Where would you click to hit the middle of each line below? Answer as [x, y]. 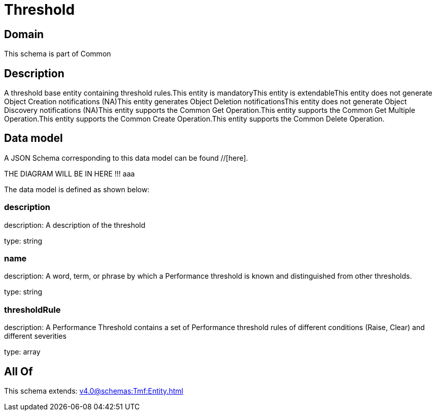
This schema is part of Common [58, 54]
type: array [22, 352]
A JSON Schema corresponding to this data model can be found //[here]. [126, 158]
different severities [35, 336]
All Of [19, 371]
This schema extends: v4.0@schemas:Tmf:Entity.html [94, 391]
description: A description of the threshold [75, 225]
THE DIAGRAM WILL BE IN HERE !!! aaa [70, 173]
